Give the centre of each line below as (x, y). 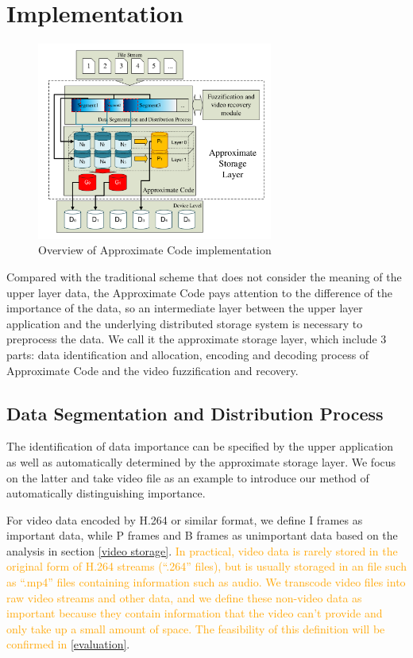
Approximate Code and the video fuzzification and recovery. (152, 370)
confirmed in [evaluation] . (68, 644)
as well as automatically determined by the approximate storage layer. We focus (201, 461)
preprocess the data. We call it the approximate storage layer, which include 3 (197, 339)
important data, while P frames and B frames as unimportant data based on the (202, 535)
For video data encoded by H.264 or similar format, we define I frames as (185, 519)
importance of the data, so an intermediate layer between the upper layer (185, 308)
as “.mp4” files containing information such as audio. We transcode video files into (206, 582)
